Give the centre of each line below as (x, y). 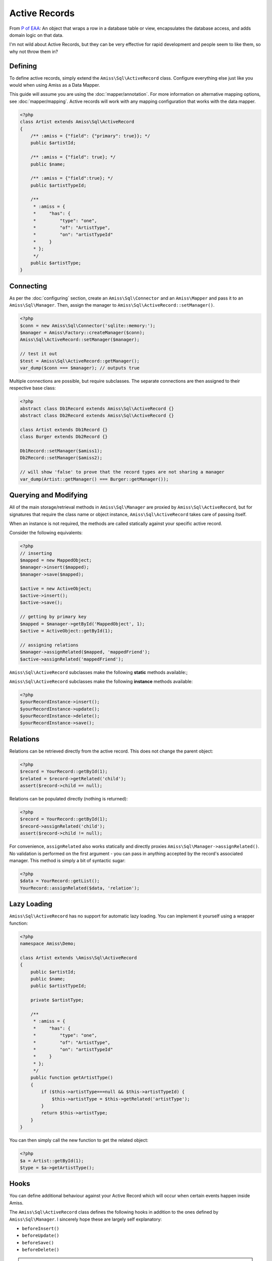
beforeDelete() (41, 1250)
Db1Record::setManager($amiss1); (61, 451)
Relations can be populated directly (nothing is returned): (69, 799)
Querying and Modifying (49, 495)
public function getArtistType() (72, 1078)
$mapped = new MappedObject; (56, 560)
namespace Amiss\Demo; (48, 944)
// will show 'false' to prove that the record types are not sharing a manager (122, 472)
